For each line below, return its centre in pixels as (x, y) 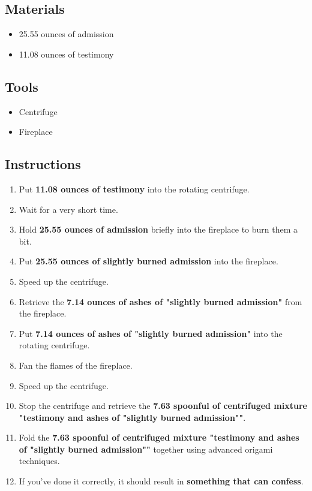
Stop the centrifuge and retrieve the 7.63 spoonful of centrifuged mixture (163, 406)
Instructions (43, 164)
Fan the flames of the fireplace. (76, 365)
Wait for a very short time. (68, 209)
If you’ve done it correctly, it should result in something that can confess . (161, 481)
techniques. (39, 461)
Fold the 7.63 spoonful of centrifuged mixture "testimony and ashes (159, 437)
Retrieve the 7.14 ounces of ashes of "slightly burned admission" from (160, 301)
